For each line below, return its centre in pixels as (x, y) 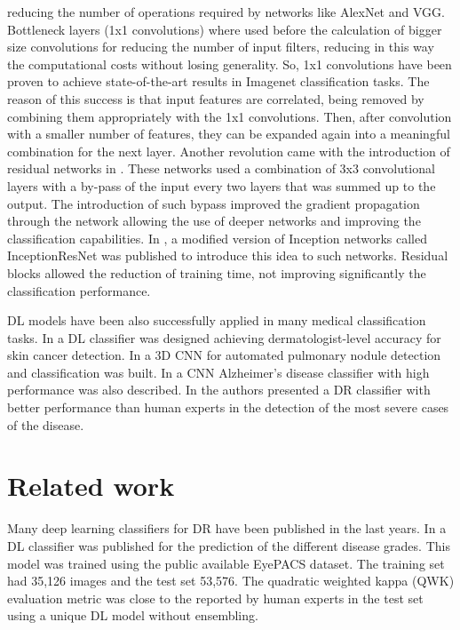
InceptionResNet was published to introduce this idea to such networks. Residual (228, 255)
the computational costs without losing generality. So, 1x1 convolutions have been (230, 64)
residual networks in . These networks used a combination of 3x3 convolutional (221, 168)
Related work (91, 486)
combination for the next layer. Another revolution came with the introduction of (229, 151)
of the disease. (46, 424)
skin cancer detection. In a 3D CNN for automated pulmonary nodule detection (224, 355)
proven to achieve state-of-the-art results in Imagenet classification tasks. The (218, 81)
